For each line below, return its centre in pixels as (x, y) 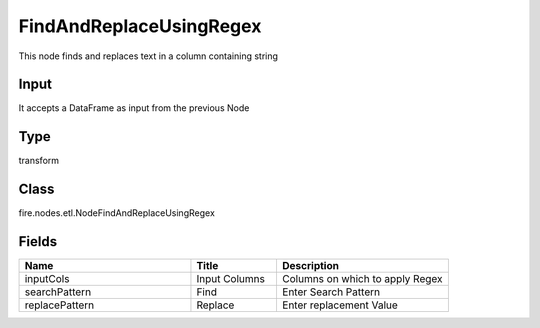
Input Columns (230, 279)
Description (310, 266)
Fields (38, 241)
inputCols (47, 279)
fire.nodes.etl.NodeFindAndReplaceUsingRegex (116, 213)
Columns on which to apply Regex (362, 279)
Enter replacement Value (340, 305)
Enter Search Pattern (330, 292)
